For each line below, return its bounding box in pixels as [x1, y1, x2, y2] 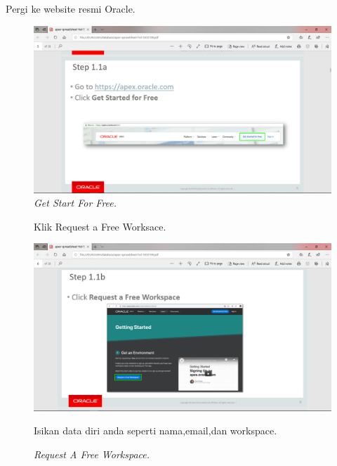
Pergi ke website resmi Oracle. [6, 1, 136, 15]
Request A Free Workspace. [34, 446, 150, 461]
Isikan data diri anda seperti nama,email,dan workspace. [34, 423, 277, 438]
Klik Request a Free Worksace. [34, 219, 166, 233]
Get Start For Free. [34, 195, 117, 210]
